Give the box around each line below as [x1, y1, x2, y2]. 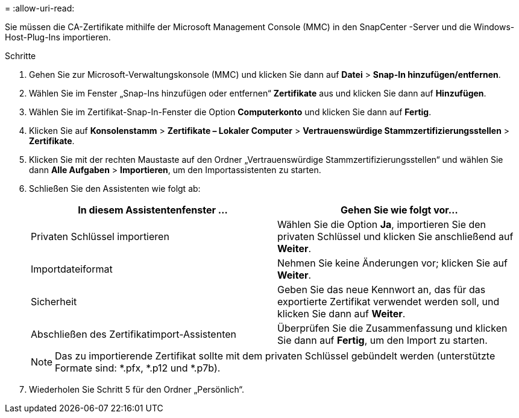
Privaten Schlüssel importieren [31, 230, 169, 242]
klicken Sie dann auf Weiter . [277, 308, 406, 320]
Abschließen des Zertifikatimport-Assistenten [31, 328, 237, 340]
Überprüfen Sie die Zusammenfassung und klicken [277, 322, 508, 334]
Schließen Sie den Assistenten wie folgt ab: [29, 183, 201, 194]
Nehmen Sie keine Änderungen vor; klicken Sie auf [277, 257, 508, 269]
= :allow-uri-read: [5, 3, 75, 13]
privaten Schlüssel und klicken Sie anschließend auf [277, 230, 514, 242]
